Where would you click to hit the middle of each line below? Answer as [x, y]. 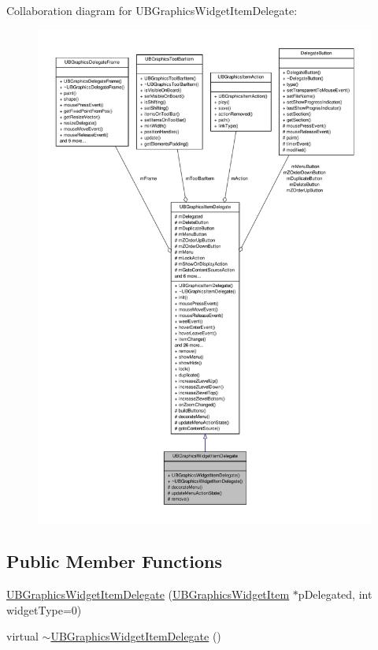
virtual [22, 636]
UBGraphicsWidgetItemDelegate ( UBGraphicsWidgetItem [148, 594]
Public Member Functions [114, 561]
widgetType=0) [44, 609]
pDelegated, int [335, 594]
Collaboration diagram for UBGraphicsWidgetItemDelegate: [152, 10]
